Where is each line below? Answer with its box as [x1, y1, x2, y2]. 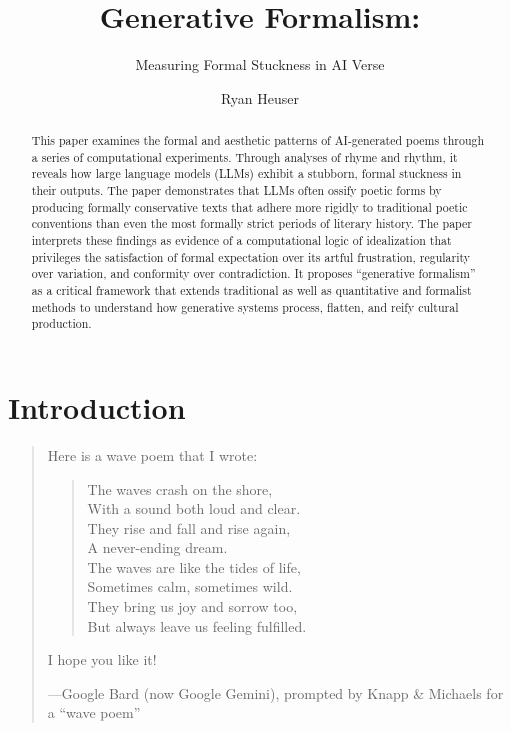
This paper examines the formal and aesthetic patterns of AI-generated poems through [31, 132, 485, 149]
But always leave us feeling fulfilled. [87, 615, 307, 636]
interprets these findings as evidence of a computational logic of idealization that [31, 232, 452, 249]
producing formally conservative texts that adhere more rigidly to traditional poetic [31, 198, 468, 215]
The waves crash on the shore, [87, 478, 273, 499]
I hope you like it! [47, 649, 157, 670]
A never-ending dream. [87, 537, 228, 558]
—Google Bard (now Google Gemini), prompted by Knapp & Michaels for [47, 682, 504, 703]
